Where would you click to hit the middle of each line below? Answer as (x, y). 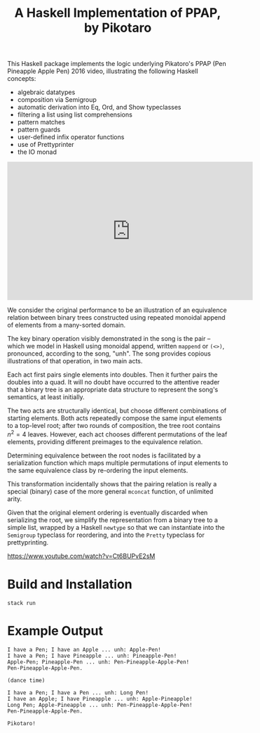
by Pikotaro (118, 28)
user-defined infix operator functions (71, 137)
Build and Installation (70, 584)
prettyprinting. (28, 542)
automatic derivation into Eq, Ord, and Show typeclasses (99, 108)
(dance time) (26, 680)
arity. (15, 499)
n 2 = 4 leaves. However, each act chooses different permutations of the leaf (117, 434)
